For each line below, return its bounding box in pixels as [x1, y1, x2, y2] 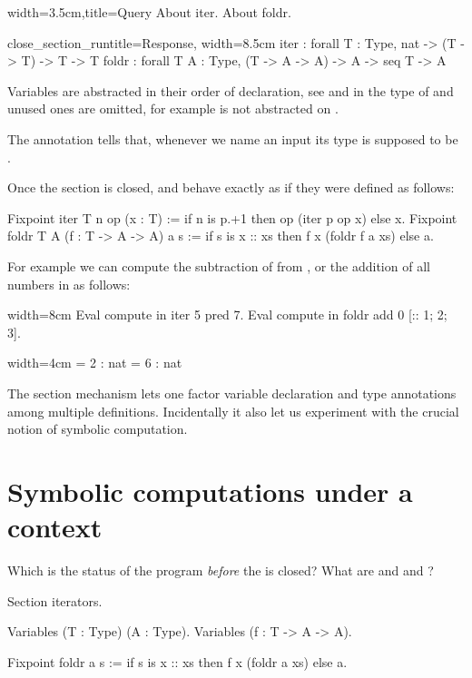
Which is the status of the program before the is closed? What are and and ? [7, 561, 434, 579]
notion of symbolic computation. [7, 419, 188, 438]
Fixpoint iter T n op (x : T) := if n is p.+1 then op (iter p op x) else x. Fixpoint [7, 208, 457, 227]
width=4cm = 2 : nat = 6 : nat [7, 353, 182, 372]
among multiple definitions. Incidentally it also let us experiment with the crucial [7, 401, 459, 420]
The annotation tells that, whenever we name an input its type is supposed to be [7, 129, 458, 148]
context [7, 508, 103, 545]
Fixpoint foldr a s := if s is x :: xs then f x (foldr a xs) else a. [7, 652, 348, 671]
